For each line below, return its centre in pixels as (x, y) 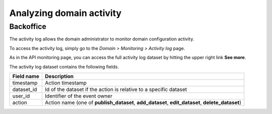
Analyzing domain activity (65, 13)
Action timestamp (66, 82)
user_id (21, 96)
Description (59, 76)
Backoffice (28, 26)
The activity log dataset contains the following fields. (64, 66)
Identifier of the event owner (79, 96)
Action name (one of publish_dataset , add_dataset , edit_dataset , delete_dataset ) (143, 102)
